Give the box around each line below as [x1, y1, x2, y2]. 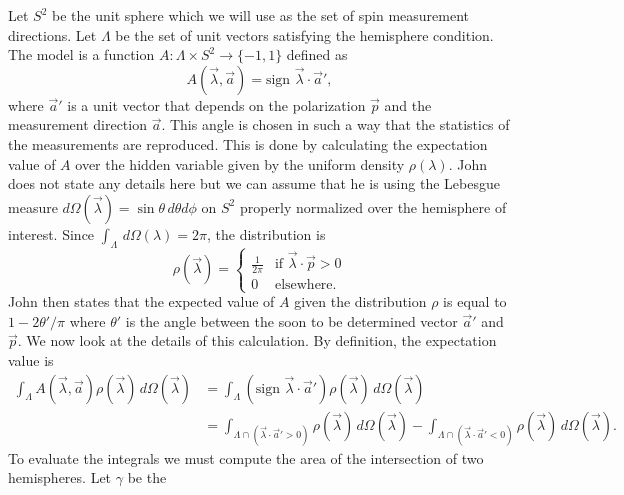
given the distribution [294, 291, 427, 312]
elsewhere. [274, 277, 337, 292]
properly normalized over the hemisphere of [239, 196, 507, 217]
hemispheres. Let [8, 467, 112, 488]
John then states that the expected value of [8, 291, 275, 312]
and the [384, 94, 432, 115]
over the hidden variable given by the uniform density [75, 153, 405, 174]
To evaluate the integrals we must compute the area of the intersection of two [8, 447, 484, 468]
